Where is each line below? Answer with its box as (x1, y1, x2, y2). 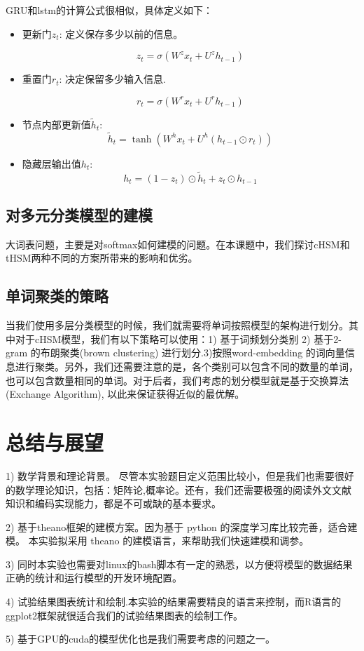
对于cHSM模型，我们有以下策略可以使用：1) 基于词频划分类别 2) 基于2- (15, 331, 342, 346)
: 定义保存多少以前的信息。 (59, 26, 183, 41)
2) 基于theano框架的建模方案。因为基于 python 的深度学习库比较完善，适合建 (6, 519, 358, 534)
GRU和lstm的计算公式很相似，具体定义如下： (6, 3, 213, 17)
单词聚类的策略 (6, 285, 108, 307)
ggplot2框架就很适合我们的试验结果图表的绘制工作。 (6, 608, 244, 622)
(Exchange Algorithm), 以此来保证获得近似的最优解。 (6, 387, 245, 401)
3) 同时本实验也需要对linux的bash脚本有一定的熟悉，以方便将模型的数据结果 (6, 556, 353, 571)
